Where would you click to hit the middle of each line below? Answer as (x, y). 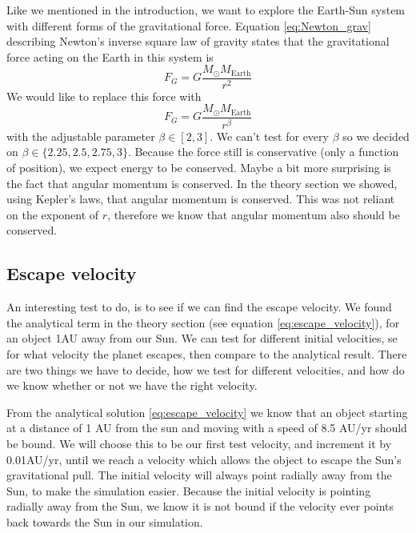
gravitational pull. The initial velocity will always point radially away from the (199, 475)
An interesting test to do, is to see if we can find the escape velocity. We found (199, 307)
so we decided (376, 136)
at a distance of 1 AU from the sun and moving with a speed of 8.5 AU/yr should (207, 428)
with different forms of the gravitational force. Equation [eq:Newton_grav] (189, 25)
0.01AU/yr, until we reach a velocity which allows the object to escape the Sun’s (204, 459)
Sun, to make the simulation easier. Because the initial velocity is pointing (189, 490)
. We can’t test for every (269, 136)
